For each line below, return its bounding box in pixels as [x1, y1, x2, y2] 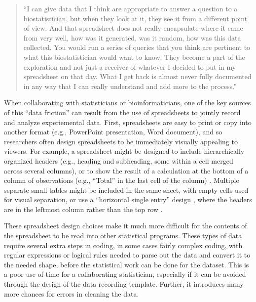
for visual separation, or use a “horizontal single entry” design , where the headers [4, 194, 252, 205]
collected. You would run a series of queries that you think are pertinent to [23, 42, 251, 52]
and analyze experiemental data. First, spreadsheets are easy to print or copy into [4, 117, 252, 127]
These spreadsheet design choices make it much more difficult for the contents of [4, 220, 247, 231]
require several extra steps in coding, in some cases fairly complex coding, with [4, 240, 243, 250]
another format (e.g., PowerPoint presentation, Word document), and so [4, 127, 222, 137]
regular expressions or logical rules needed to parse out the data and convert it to [4, 250, 251, 260]
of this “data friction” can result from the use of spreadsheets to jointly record [4, 107, 241, 117]
